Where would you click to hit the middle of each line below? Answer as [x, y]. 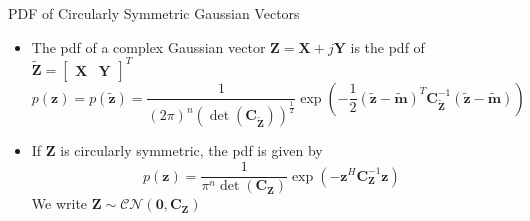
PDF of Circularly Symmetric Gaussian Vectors [154, 13]
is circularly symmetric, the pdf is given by [191, 150]
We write [59, 203]
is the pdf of [387, 46]
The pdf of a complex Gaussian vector [148, 46]
